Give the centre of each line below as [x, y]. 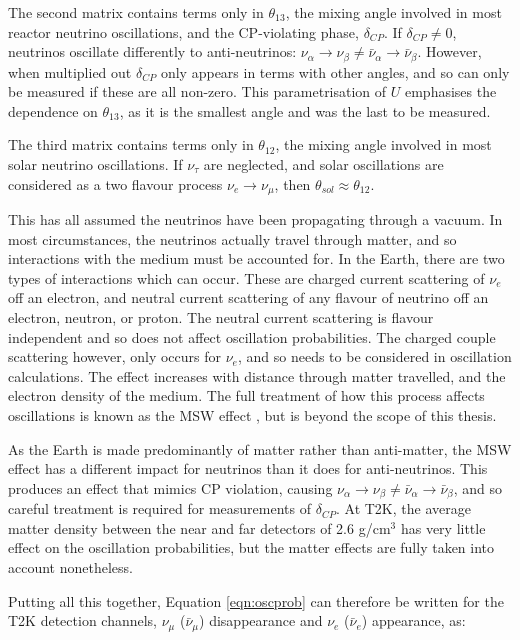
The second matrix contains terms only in [136, 12]
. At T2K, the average [403, 508]
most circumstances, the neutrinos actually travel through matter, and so [232, 238]
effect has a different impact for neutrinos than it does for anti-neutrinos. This [248, 468]
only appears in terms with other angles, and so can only [335, 71]
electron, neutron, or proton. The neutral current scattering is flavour [221, 317]
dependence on [53, 110]
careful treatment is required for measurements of [160, 508]
